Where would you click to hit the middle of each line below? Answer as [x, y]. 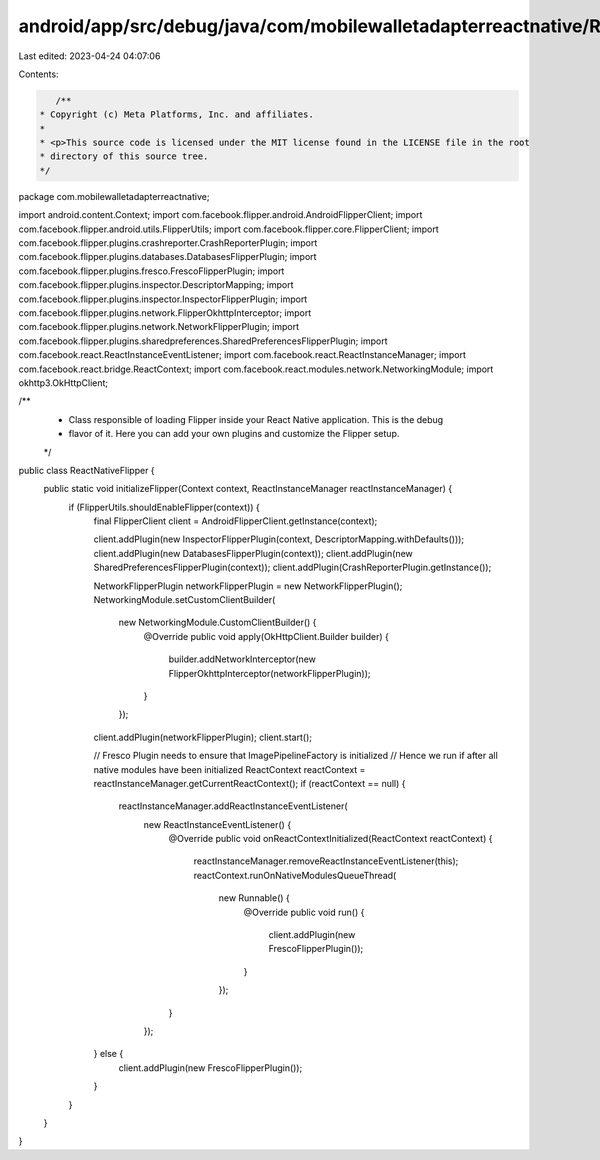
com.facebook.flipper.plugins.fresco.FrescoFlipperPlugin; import [151, 271]
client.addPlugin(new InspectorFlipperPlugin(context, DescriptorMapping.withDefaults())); [279, 539]
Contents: [38, 74]
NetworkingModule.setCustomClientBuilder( [184, 600]
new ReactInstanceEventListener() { [217, 824]
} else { [108, 1054]
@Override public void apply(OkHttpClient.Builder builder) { [266, 636]
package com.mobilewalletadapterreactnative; [114, 196]
